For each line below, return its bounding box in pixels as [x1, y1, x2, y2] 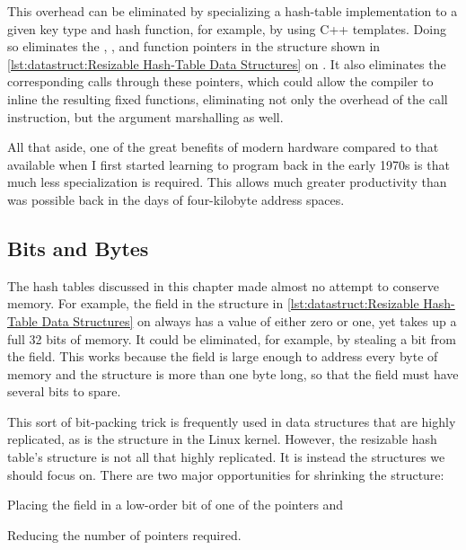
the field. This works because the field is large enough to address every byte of [7, 347, 438, 366]
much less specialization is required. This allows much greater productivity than [7, 173, 447, 191]
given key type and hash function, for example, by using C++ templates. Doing [7, 19, 446, 38]
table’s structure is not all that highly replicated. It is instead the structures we [7, 448, 445, 466]
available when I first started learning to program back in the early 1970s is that [7, 155, 450, 173]
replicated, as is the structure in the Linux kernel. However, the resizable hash [7, 430, 437, 448]
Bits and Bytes [7, 234, 149, 262]
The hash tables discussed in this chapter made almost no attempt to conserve [7, 276, 439, 295]
